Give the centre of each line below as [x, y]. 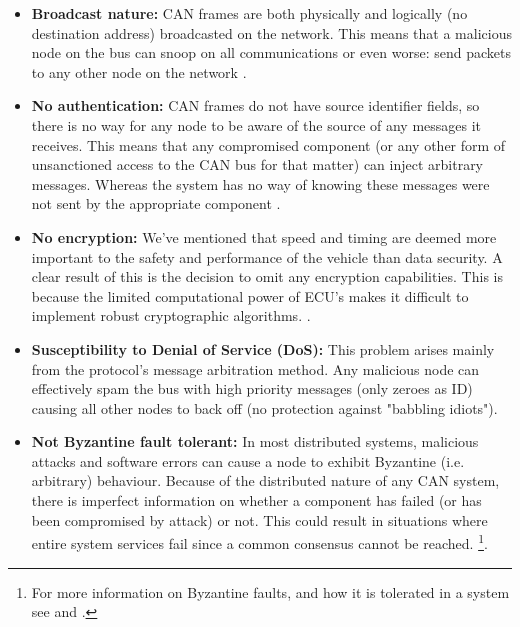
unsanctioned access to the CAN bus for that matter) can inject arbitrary [257, 164]
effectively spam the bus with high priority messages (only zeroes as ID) [252, 388]
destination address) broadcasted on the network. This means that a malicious [271, 32]
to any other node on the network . [139, 71]
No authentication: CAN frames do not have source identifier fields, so [255, 105]
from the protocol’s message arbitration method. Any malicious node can [255, 368]
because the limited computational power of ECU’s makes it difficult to [250, 295]
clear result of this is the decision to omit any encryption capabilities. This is [267, 276]
